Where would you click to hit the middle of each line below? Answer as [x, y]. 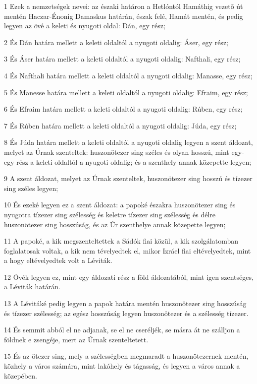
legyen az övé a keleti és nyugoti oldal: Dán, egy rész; [85, 26]
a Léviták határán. [32, 287]
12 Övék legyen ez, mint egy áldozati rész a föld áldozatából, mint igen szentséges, [129, 277]
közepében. [21, 375]
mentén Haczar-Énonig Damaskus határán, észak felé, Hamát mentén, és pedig [124, 16]
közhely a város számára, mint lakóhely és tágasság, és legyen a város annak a [122, 366]
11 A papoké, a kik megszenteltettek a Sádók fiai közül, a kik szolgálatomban [121, 241]
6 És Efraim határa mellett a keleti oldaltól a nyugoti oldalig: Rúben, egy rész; [123, 109]
